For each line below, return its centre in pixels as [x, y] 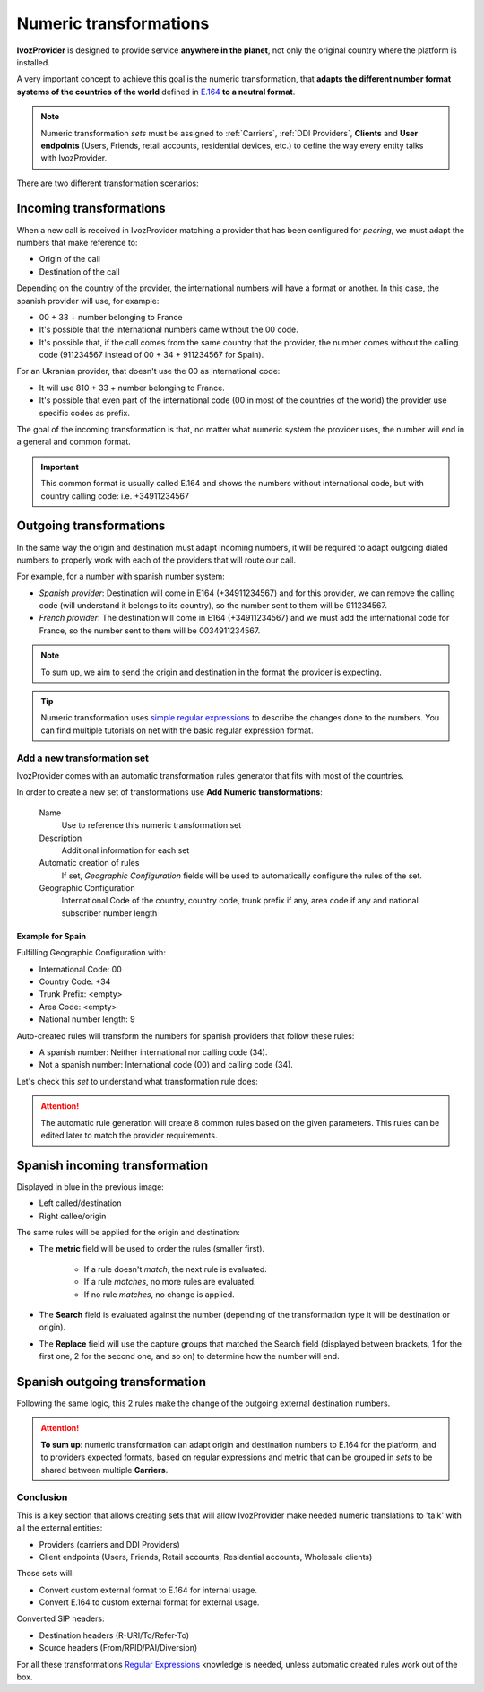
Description [60, 838]
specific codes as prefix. [84, 413]
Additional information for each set [125, 850]
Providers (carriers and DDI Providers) [110, 1544]
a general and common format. [73, 442]
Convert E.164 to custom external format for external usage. [149, 1602]
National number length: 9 [87, 1019]
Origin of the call [69, 259]
